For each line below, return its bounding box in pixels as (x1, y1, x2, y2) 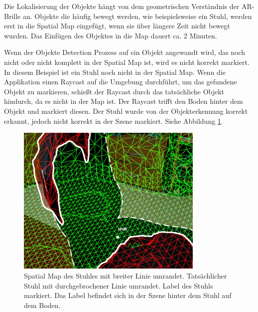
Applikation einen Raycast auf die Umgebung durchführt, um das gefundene (4, 76, 237, 87)
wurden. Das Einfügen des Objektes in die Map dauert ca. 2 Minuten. (4, 30, 217, 40)
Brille (4, 10, 21, 21)
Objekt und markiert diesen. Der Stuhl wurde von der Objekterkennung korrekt (4, 105, 248, 116)
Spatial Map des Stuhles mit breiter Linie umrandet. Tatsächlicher (24, 270, 227, 281)
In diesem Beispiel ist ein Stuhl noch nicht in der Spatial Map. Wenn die (4, 66, 226, 77)
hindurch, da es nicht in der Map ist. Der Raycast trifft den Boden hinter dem (4, 96, 243, 106)
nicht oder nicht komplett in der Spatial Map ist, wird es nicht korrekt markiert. (4, 56, 250, 67)
